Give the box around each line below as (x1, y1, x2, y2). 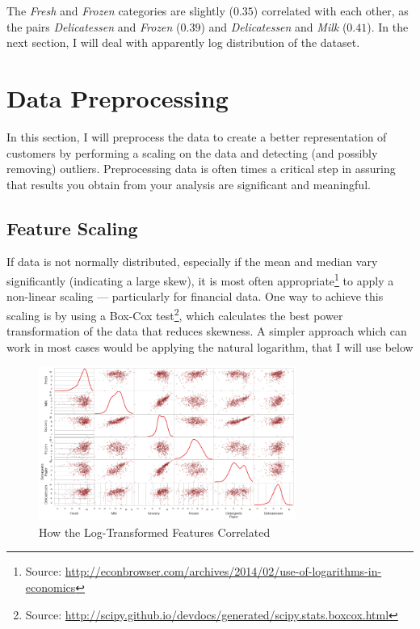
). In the (367, 18, 409, 35)
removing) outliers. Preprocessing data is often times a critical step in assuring (6, 160, 396, 177)
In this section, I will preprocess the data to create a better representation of (6, 128, 387, 145)
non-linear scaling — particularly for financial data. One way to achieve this (6, 288, 384, 305)
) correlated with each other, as (253, 2, 409, 19)
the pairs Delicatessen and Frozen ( (6, 18, 181, 35)
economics (25, 579, 76, 596)
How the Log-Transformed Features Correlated (39, 523, 271, 540)
